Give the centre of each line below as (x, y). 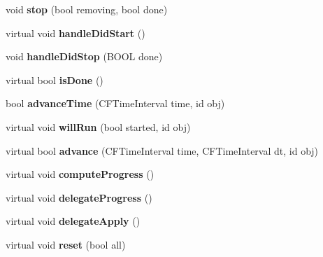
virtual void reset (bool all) (66, 244)
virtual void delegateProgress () (79, 197)
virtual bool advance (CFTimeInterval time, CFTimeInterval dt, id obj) (162, 150)
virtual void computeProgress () (80, 174)
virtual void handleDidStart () (76, 33)
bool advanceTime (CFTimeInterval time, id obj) (115, 103)
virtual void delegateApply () (73, 221)
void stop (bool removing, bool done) (87, 9)
